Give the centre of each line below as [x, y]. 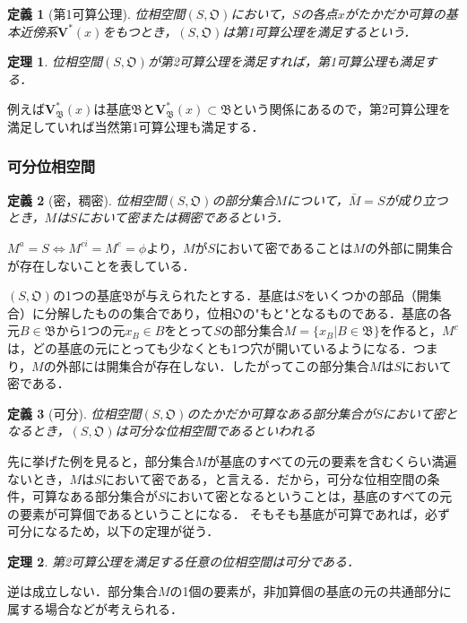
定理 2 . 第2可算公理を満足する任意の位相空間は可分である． [183, 561]
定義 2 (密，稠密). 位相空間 [87, 199]
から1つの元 [91, 330]
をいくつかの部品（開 [366, 295]
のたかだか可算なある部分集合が [281, 413]
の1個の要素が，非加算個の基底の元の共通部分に [311, 591]
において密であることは [284, 247]
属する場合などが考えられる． [95, 609]
